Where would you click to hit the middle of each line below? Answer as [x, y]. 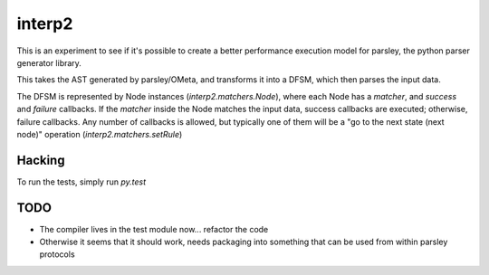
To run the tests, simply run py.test [81, 182]
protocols [58, 254]
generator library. [49, 62]
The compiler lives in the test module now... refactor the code [154, 229]
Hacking [41, 160]
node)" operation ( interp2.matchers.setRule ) [100, 134]
